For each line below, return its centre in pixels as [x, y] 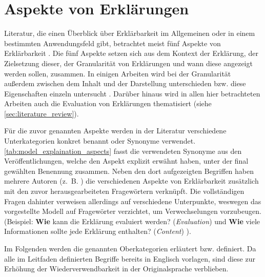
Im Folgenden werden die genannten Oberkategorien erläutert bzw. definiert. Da [130, 248]
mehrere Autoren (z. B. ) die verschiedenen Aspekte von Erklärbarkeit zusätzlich [131, 181]
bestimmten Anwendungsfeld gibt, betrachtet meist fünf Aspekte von [113, 43]
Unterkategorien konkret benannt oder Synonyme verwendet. [100, 141]
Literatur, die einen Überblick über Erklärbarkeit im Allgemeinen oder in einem [130, 33]
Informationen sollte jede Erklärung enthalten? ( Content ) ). [98, 231]
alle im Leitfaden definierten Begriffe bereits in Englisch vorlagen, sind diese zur [130, 258]
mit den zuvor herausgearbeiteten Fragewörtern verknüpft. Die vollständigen [124, 191]
